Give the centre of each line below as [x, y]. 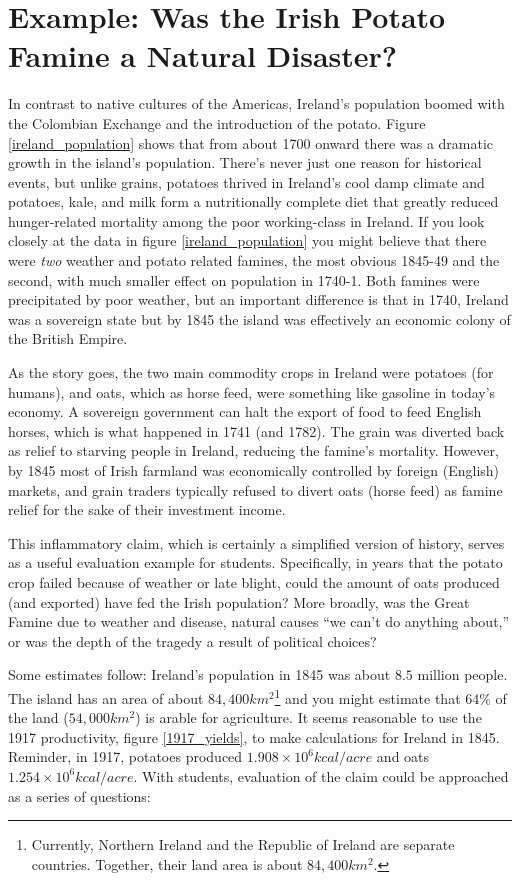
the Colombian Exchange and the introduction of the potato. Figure [217, 122]
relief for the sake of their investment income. [147, 509]
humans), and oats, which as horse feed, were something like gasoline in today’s [252, 391]
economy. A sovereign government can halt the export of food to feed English [245, 411]
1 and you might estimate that [367, 696]
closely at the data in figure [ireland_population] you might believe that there [247, 240]
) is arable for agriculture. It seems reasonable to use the [308, 717]
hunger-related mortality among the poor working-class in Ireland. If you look [246, 220]
